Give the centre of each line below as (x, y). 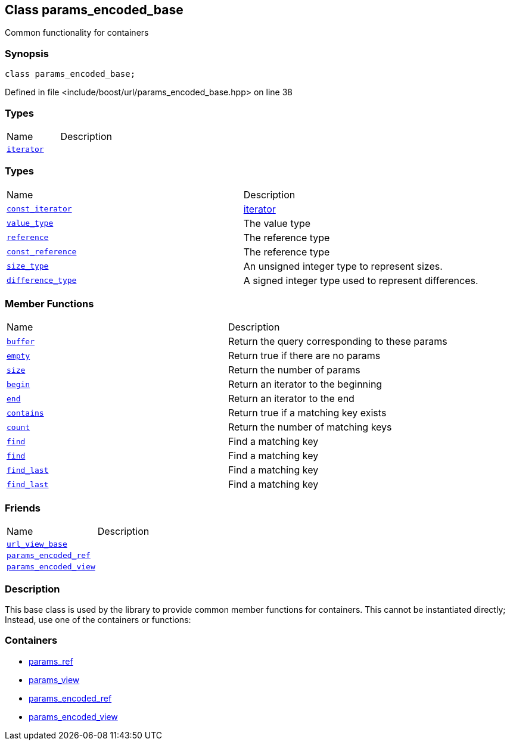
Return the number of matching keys (310, 427)
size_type (28, 266)
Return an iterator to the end (291, 399)
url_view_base (37, 544)
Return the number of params (294, 370)
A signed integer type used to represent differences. (361, 280)
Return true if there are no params (304, 356)
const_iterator (39, 209)
